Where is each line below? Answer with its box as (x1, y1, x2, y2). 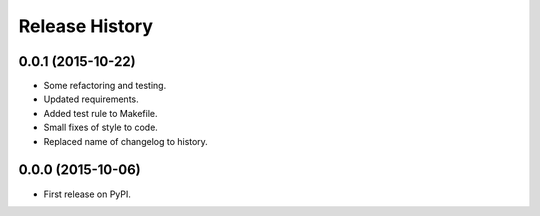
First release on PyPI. (43, 188, 132, 200)
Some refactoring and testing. (43, 80, 167, 92)
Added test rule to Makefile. (43, 107, 158, 119)
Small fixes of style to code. (43, 121, 159, 134)
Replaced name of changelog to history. (43, 135, 209, 147)
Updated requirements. (43, 93, 139, 105)
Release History (18, 15, 154, 37)
